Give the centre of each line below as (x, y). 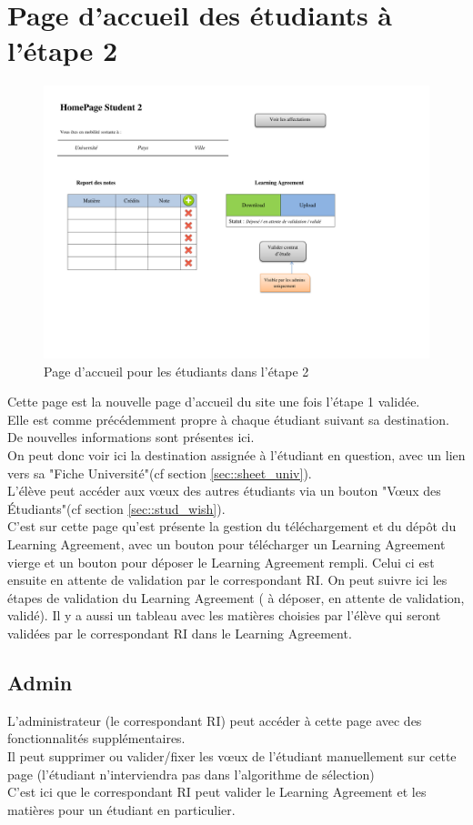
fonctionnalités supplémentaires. (96, 738)
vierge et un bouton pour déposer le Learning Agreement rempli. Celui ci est (221, 562)
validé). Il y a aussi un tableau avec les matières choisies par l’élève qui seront (224, 615)
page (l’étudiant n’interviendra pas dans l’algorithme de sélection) (191, 774)
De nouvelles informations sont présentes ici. (131, 437)
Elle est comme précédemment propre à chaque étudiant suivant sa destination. (228, 419)
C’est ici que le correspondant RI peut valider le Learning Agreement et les (217, 792)
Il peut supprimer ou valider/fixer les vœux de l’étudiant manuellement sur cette (232, 755)
